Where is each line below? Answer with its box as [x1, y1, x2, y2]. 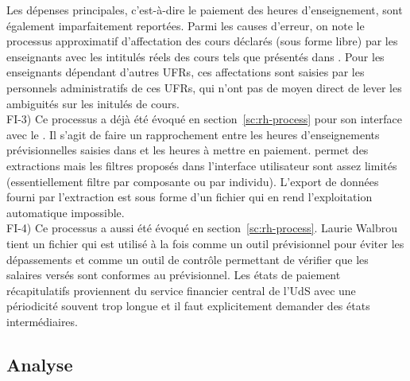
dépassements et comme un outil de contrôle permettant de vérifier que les [6, 251, 369, 267]
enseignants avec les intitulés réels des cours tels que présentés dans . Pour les [6, 48, 385, 64]
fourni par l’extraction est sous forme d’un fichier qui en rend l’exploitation [6, 189, 373, 205]
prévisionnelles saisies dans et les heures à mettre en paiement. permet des [6, 142, 369, 158]
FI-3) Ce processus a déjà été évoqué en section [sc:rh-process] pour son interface [6, 111, 402, 127]
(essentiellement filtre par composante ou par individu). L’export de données [6, 173, 379, 189]
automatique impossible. [6, 204, 125, 220]
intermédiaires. [6, 313, 78, 329]
